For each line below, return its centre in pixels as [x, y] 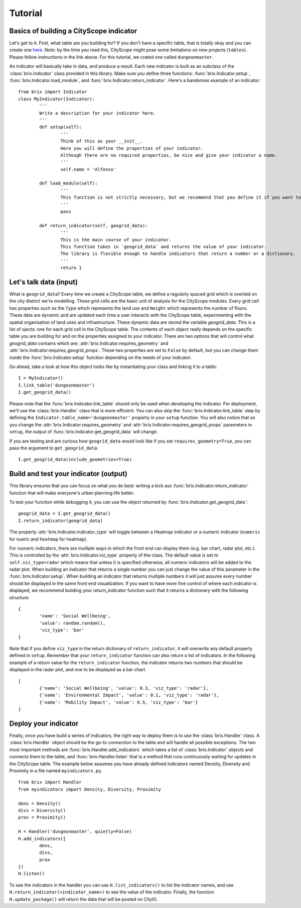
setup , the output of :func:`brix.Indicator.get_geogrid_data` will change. [84, 432]
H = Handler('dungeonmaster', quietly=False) [75, 832]
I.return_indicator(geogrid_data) [60, 521]
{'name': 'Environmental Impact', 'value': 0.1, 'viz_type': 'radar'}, [129, 695]
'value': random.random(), [72, 623]
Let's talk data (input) [43, 282]
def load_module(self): [68, 183]
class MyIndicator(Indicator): [57, 99]
